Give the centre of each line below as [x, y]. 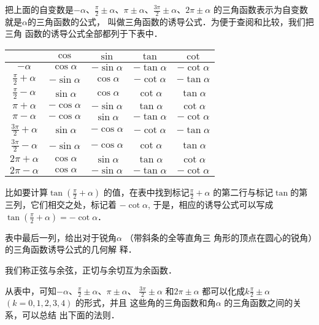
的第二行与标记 [243, 192]
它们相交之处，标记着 [73, 205]
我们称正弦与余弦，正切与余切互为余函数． [91, 270]
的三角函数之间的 [259, 303]
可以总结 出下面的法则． [71, 315]
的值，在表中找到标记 [146, 192]
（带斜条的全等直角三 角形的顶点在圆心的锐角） [219, 237]
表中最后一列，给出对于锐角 [61, 237]
